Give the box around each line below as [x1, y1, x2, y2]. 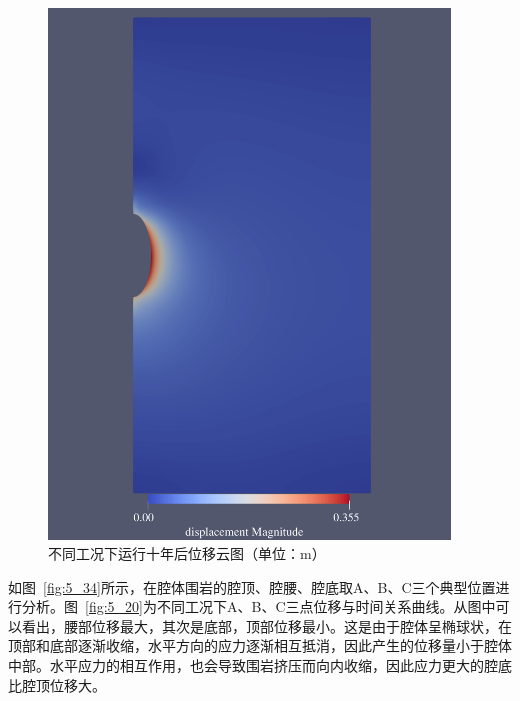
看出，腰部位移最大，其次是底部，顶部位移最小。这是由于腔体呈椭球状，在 [21, 615, 512, 636]
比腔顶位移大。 [8, 674, 106, 695]
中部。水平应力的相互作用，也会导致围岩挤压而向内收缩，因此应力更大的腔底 [8, 655, 512, 676]
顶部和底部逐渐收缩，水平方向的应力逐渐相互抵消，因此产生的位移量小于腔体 [8, 635, 512, 656]
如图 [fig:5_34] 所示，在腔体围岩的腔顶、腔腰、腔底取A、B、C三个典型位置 [8, 576, 496, 597]
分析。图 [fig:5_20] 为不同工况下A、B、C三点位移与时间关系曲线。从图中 [21, 596, 496, 617]
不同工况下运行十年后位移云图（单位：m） [48, 543, 326, 564]
